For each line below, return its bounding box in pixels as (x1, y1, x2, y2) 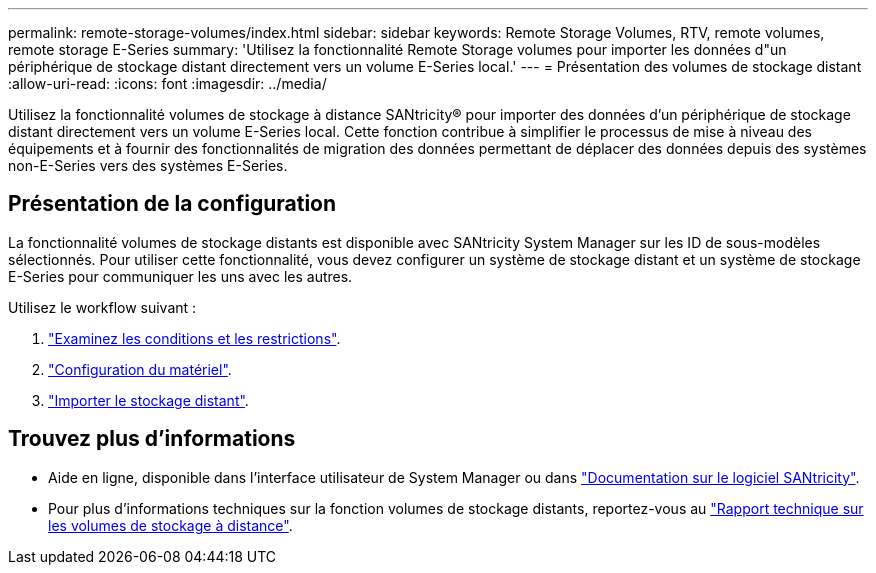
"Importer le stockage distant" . (48, 391, 249, 409)
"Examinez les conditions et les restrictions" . (48, 329, 341, 347)
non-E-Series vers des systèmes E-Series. (8, 157, 288, 174)
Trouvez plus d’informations (8, 426, 296, 452)
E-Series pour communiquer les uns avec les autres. (8, 267, 353, 285)
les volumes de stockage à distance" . (48, 516, 293, 534)
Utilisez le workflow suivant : (8, 298, 197, 316)
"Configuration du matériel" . (48, 360, 232, 378)
